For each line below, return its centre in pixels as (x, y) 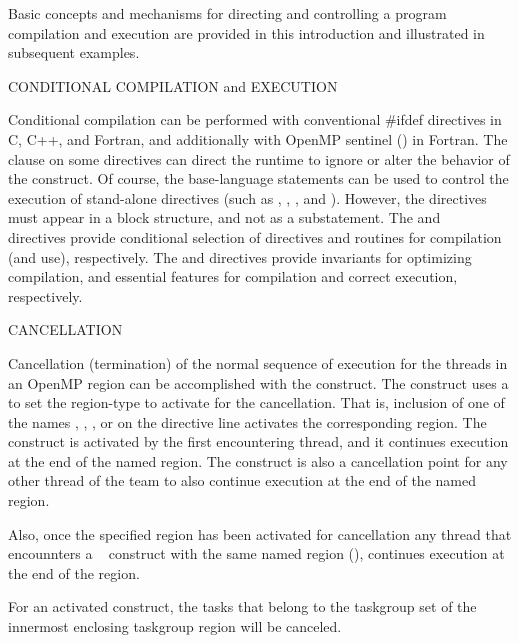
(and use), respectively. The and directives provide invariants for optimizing (240, 256)
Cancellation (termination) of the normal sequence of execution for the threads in (258, 362)
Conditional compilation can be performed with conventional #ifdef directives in (255, 119)
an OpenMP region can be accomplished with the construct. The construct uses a (258, 382)
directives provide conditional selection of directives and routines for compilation (255, 236)
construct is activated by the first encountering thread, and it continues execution (258, 441)
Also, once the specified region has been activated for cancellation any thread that (260, 533)
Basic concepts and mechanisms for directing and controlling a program (227, 13)
